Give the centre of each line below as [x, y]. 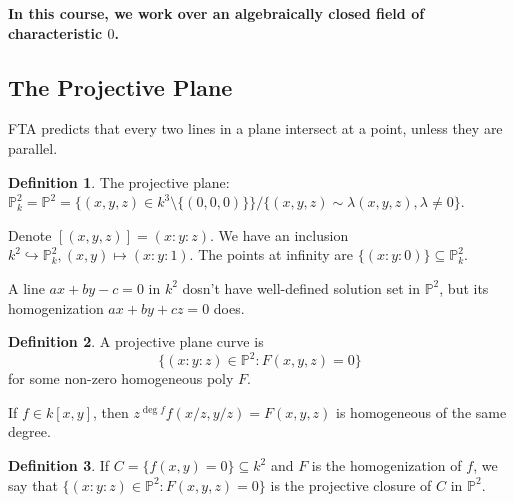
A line [26, 287]
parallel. [33, 147]
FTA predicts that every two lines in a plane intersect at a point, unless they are [255, 128]
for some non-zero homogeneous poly [121, 378]
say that [33, 484]
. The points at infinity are [271, 254]
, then [111, 411]
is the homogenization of [386, 465]
